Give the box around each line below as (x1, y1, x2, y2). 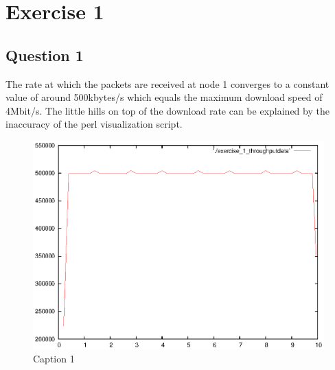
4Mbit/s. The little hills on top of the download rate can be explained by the (5, 103, 330, 117)
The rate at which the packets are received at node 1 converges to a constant (5, 76, 330, 91)
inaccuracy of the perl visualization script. (5, 117, 183, 131)
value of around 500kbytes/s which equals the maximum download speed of (5, 90, 323, 104)
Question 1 (5, 44, 84, 65)
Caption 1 (33, 351, 75, 366)
